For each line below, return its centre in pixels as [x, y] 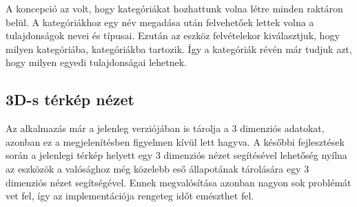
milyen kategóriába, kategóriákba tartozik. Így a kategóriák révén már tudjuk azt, [179, 48]
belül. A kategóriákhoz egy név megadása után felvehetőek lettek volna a [160, 22]
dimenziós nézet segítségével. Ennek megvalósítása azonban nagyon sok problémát [178, 182]
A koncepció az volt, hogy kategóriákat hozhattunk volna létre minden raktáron [174, 8]
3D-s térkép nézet [70, 99]
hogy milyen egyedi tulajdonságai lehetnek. [96, 62]
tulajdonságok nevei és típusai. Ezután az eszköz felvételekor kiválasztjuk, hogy [173, 35]
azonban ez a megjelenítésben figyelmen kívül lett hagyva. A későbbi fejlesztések [175, 141]
